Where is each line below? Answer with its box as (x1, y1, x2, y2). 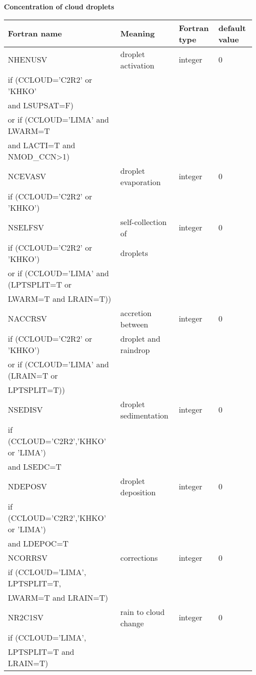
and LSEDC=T (8, 460, 62, 472)
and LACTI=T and (8, 139, 75, 151)
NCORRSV (8, 551, 48, 563)
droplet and (120, 332, 160, 344)
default (218, 22, 246, 33)
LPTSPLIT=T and (8, 645, 74, 657)
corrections (120, 551, 158, 563)
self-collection (120, 216, 167, 227)
